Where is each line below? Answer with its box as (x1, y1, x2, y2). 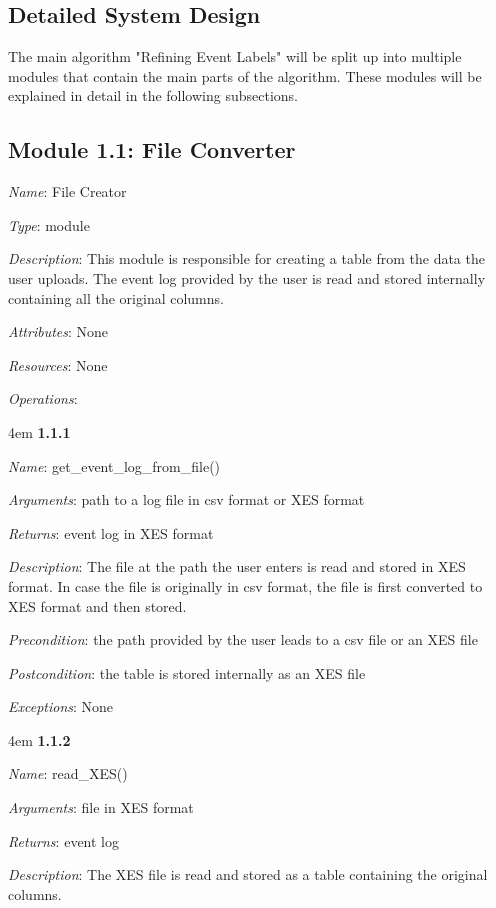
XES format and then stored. (8, 595, 187, 616)
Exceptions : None (8, 696, 114, 717)
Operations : (8, 388, 78, 409)
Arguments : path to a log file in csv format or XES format (8, 489, 365, 510)
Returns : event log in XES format (8, 522, 214, 543)
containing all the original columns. (8, 287, 224, 308)
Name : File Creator (8, 181, 127, 202)
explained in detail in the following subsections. (8, 85, 298, 106)
